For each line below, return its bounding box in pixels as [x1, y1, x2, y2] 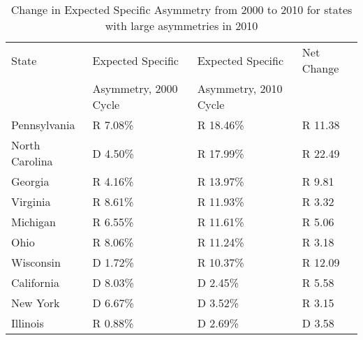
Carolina [11, 153, 53, 169]
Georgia [11, 173, 50, 189]
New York [11, 295, 60, 311]
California [11, 274, 59, 290]
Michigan [11, 214, 57, 230]
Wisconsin [11, 254, 61, 270]
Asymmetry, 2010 [197, 80, 283, 96]
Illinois [11, 315, 44, 331]
